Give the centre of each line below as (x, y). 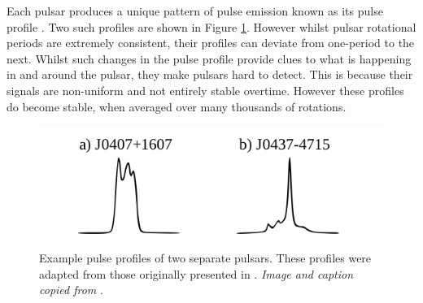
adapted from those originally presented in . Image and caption (196, 273)
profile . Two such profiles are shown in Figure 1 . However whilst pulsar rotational (211, 26)
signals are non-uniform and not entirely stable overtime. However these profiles (205, 90)
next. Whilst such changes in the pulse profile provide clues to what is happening (209, 58)
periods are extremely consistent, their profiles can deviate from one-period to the (211, 43)
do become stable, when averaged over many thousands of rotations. (177, 106)
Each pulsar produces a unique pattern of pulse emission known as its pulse (195, 11)
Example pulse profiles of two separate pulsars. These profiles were (205, 258)
